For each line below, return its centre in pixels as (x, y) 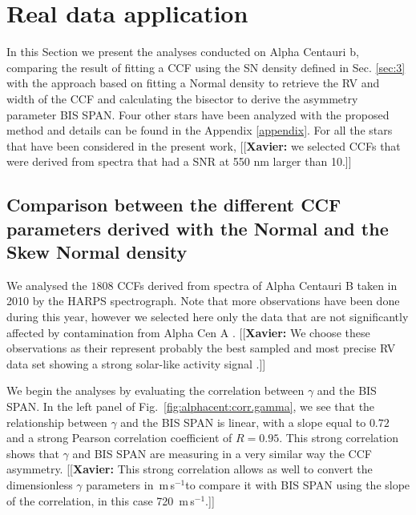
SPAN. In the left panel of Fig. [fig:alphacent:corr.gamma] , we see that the (191, 406)
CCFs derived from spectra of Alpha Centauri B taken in (257, 285)
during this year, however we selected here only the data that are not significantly (208, 317)
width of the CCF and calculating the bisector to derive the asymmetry (182, 98)
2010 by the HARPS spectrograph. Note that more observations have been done (203, 301)
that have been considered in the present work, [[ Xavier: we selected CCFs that (204, 145)
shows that (33, 453)
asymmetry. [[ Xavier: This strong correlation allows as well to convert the (190, 469)
